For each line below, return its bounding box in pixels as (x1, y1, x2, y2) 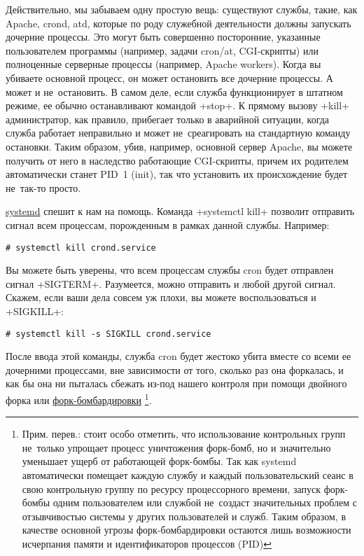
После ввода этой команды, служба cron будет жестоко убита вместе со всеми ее (6, 349, 351, 363)
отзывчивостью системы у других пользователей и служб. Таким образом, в (22, 508, 346, 523)
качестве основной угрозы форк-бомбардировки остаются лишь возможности (22, 522, 351, 537)
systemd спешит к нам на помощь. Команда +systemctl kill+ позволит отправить (6, 204, 355, 218)
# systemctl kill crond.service (6, 242, 156, 253)
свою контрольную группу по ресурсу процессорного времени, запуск (22, 481, 321, 496)
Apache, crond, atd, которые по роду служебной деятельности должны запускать (6, 15, 351, 30)
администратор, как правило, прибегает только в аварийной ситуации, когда (6, 111, 330, 126)
